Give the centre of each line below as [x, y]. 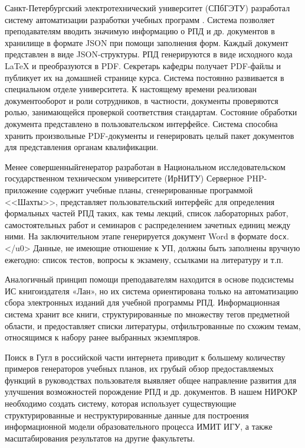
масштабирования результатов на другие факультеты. [100, 438]
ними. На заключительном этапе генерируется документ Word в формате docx [146, 236]
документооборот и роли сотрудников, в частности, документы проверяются [142, 100]
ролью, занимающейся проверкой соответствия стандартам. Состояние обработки [151, 112]
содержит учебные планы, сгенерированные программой [152, 189]
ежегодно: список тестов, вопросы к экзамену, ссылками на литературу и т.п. [144, 259]
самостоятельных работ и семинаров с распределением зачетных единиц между [148, 224]
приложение [26, 189]
